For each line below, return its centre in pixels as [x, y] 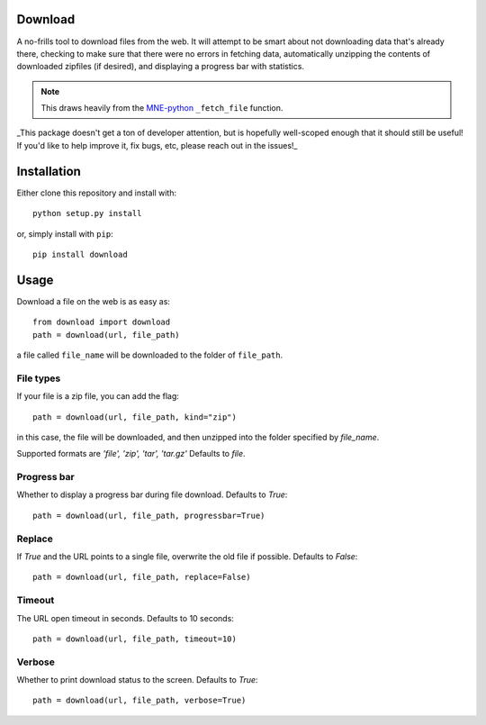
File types [39, 378]
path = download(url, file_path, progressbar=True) [149, 515]
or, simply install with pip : [65, 233]
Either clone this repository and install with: [97, 193]
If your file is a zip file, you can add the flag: [98, 396]
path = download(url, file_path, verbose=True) [139, 701]
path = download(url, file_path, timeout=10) [135, 639]
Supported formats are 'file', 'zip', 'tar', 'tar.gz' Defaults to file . [131, 454]
